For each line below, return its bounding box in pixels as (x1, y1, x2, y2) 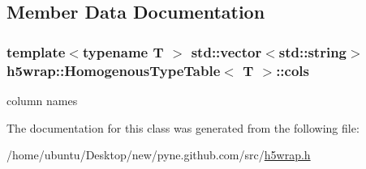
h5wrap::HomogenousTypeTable (6, 60, 221, 80)
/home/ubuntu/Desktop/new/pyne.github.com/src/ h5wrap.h (6, 146, 311, 163)
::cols (276, 60, 309, 80)
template (6, 41, 66, 61)
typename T (82, 41, 164, 61)
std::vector (191, 41, 262, 61)
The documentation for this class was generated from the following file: (6, 119, 360, 136)
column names (6, 91, 78, 108)
